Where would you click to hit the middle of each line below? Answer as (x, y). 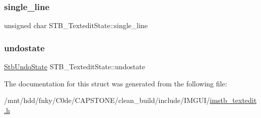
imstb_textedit (233, 100)
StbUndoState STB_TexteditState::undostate (75, 67)
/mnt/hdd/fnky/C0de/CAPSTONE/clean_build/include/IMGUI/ (107, 100)
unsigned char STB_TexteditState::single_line (76, 25)
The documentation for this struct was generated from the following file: (116, 83)
